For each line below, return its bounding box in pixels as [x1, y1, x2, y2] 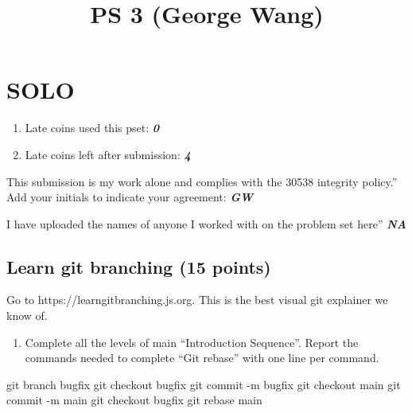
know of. [6, 307, 48, 324]
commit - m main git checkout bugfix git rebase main [6, 392, 262, 408]
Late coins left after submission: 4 [25, 146, 191, 162]
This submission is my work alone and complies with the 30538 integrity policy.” [6, 173, 398, 189]
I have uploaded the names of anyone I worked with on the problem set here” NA [6, 215, 406, 232]
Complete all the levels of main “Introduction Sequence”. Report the [25, 333, 359, 350]
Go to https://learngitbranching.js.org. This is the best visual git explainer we [6, 291, 388, 308]
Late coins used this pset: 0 [25, 119, 159, 136]
